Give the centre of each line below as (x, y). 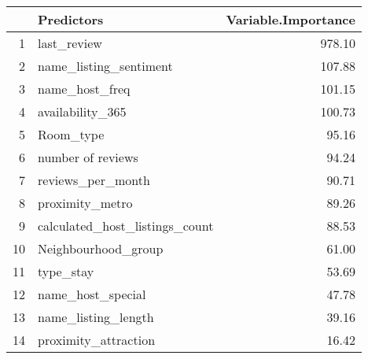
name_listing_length (96, 317)
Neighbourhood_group (101, 248)
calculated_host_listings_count (126, 226)
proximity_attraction (97, 340)
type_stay (66, 271)
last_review (70, 43)
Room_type (71, 134)
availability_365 (82, 111)
